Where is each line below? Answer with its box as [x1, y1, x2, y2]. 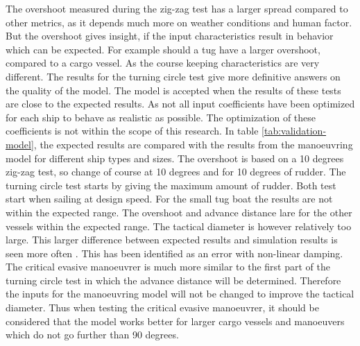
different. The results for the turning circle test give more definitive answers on [6, 69, 341, 83]
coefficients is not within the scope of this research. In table [6, 123, 259, 138]
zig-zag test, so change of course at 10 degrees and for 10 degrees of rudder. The [6, 164, 346, 179]
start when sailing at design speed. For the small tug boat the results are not [6, 191, 333, 206]
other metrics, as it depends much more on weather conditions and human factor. [6, 15, 352, 29]
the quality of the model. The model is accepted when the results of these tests [6, 83, 341, 97]
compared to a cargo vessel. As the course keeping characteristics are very [6, 55, 320, 70]
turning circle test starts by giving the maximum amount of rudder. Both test [6, 178, 336, 192]
